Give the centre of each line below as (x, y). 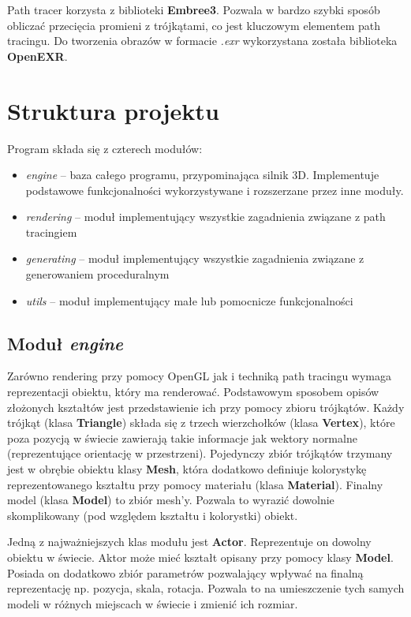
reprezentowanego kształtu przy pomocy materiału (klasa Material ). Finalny (195, 484)
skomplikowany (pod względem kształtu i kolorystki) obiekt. (153, 515)
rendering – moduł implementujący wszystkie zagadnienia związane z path (205, 217)
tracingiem (51, 232)
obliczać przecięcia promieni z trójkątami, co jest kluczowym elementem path (194, 25)
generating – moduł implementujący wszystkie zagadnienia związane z (195, 258)
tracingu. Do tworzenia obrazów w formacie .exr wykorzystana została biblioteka (202, 41)
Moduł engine (65, 343)
